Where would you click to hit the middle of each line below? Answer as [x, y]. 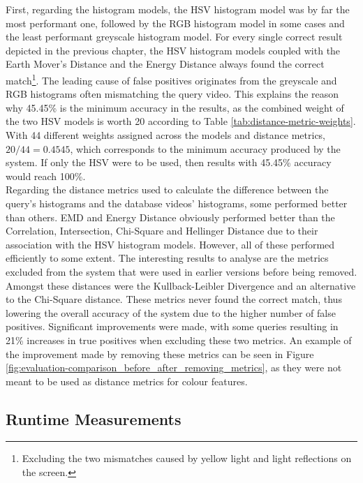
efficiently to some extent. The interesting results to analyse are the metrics [167, 258]
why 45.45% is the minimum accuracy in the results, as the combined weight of [175, 107]
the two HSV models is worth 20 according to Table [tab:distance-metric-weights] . [181, 121]
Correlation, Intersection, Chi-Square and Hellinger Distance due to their [162, 231]
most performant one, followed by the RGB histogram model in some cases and [175, 23]
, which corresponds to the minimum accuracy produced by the [205, 148]
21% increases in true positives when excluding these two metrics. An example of [179, 340]
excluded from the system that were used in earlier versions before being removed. [181, 271]
